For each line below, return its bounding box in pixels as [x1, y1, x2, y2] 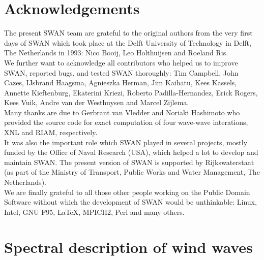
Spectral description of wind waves [4, 236, 253, 257]
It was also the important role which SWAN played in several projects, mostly [4, 137, 248, 147]
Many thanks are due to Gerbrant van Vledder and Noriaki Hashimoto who [4, 107, 240, 117]
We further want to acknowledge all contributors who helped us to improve [4, 57, 238, 68]
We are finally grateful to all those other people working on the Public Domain [4, 186, 250, 197]
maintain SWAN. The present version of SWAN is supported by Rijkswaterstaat [4, 156, 254, 167]
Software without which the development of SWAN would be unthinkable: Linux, [4, 197, 257, 207]
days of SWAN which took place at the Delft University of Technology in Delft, [4, 37, 251, 48]
